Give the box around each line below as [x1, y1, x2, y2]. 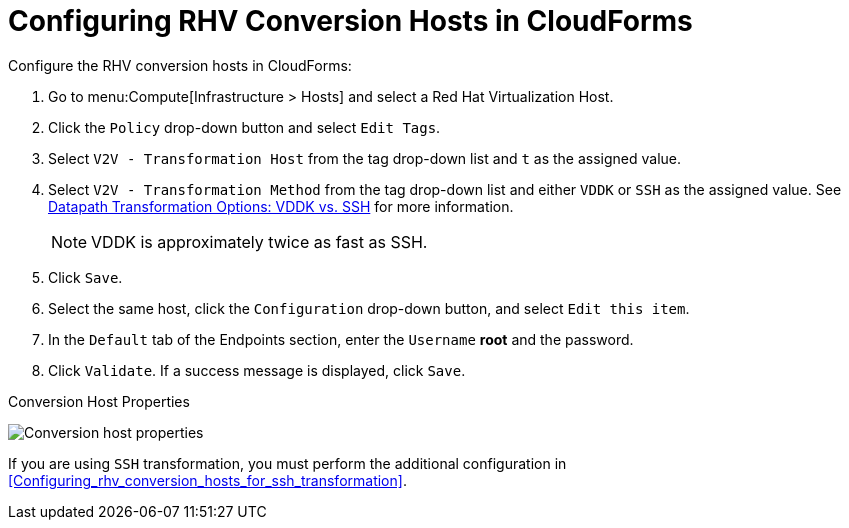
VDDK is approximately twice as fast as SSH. [91, 231, 428, 252]
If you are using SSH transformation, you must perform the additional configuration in [8, 454, 567, 472]
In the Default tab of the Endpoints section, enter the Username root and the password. [48, 330, 634, 348]
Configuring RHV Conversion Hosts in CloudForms [8, 4, 693, 38]
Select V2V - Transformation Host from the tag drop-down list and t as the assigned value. [48, 149, 682, 167]
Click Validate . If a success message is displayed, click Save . [48, 361, 466, 379]
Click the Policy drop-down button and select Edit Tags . [48, 118, 441, 136]
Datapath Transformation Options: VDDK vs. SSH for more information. [48, 197, 514, 215]
